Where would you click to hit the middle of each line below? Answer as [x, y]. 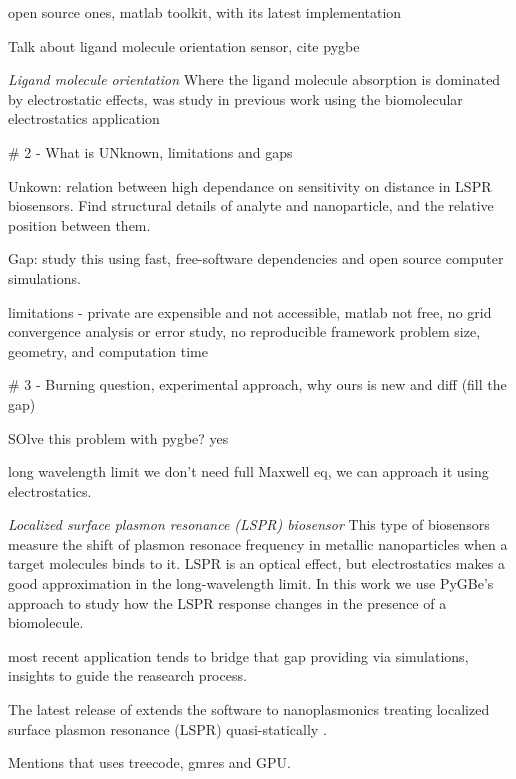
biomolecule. [46, 622]
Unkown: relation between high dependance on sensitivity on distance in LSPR [250, 185]
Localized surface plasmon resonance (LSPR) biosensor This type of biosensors [249, 524]
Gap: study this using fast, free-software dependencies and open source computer [256, 258]
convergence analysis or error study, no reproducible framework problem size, [244, 331]
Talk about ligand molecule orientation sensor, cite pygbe [184, 45]
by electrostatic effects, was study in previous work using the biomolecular [235, 98]
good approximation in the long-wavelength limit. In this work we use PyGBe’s [251, 583]
